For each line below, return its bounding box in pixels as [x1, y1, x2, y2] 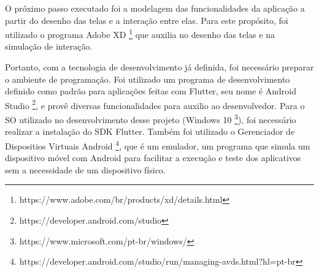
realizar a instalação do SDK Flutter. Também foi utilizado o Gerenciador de [5, 125, 295, 138]
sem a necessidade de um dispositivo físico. [5, 163, 166, 176]
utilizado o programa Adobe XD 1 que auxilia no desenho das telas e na [5, 26, 275, 40]
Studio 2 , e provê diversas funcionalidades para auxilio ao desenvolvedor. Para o [5, 97, 305, 111]
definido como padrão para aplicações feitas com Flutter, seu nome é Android [5, 85, 297, 97]
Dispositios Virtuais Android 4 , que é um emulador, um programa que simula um [5, 137, 310, 152]
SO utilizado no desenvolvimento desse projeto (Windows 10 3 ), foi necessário [5, 111, 296, 126]
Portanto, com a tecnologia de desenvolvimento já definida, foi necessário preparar [5, 61, 314, 74]
